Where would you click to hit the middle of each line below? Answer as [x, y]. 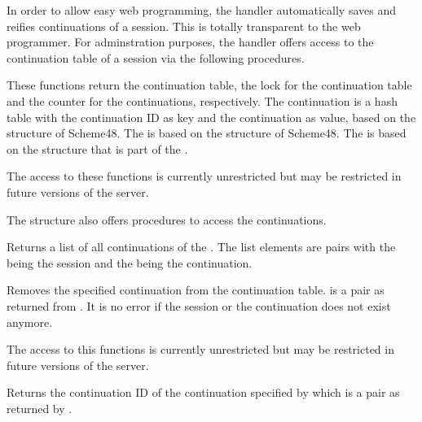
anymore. [30, 322]
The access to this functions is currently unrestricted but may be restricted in [200, 349]
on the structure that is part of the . [97, 148]
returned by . [40, 408]
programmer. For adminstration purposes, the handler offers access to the [190, 42]
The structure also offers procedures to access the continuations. [167, 219]
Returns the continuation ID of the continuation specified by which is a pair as [203, 392]
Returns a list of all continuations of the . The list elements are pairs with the [201, 247]
